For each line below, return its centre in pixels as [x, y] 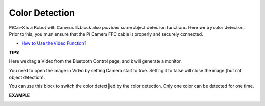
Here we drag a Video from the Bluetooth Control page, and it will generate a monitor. [95, 61]
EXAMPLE [20, 95]
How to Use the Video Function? [54, 43]
